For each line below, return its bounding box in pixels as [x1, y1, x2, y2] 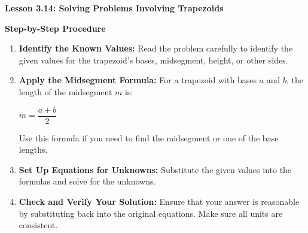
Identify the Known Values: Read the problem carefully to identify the [19, 42, 293, 55]
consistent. [19, 219, 58, 231]
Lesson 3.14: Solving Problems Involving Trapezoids [5, 2, 224, 14]
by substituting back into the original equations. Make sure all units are [19, 207, 283, 219]
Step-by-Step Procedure [5, 22, 106, 34]
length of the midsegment [19, 85, 112, 98]
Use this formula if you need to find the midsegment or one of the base [19, 131, 279, 144]
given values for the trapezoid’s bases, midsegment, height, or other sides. [19, 53, 288, 66]
